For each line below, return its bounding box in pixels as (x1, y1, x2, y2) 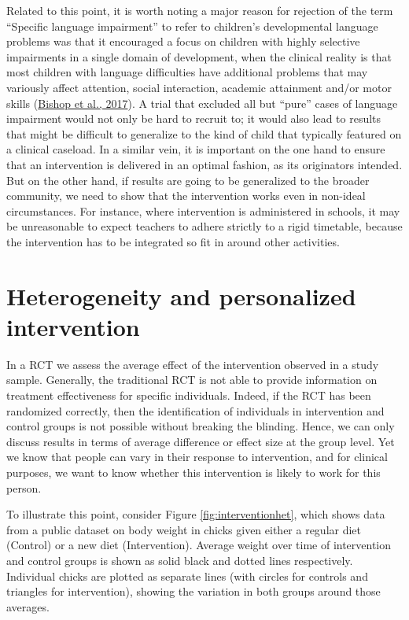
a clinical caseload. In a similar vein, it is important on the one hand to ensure (6, 141, 385, 157)
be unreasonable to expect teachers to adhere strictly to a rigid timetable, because (6, 218, 403, 234)
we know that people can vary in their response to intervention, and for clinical (6, 448, 388, 465)
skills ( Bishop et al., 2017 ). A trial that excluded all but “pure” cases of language (6, 94, 398, 111)
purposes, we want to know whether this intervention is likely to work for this (6, 463, 381, 480)
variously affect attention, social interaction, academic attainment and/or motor (6, 79, 392, 95)
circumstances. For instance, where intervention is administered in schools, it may (6, 202, 400, 219)
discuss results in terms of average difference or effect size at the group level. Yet (6, 433, 395, 449)
